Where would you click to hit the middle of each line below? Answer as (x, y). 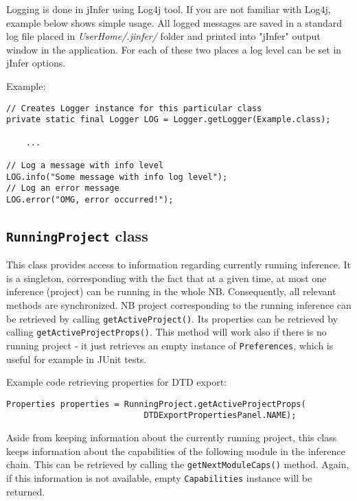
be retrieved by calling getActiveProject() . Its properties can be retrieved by (172, 318)
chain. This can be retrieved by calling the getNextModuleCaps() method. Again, (178, 464)
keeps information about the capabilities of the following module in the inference (176, 451)
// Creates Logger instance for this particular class (134, 108)
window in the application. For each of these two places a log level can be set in (174, 49)
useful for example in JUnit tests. (77, 359)
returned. (26, 491)
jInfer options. (36, 63)
